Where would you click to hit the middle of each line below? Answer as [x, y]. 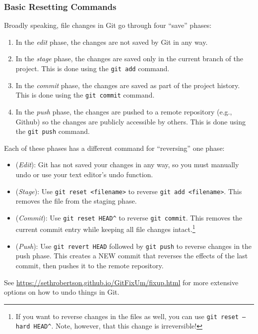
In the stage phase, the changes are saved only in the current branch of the [129, 58]
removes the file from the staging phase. [76, 201]
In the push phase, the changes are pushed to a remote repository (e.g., [124, 111]
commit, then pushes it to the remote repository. [90, 265]
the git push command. [53, 131]
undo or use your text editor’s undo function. [84, 174]
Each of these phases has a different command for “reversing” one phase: [114, 148]
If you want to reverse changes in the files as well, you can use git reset [127, 316]
